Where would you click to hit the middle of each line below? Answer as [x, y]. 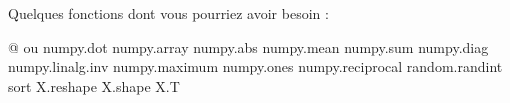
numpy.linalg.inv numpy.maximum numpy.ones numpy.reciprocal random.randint [255, 66]
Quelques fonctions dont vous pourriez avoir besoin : [168, 13]
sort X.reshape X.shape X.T [94, 85]
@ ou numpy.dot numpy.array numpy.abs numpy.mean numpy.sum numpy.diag [248, 46]
